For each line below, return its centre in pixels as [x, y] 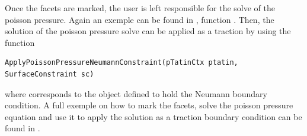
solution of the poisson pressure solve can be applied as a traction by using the [148, 31]
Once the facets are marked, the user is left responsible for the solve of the [140, 8]
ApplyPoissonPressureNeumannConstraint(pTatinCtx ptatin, [121, 63]
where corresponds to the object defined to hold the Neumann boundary [136, 93]
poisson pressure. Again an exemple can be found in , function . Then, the [140, 19]
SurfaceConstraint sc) [49, 74]
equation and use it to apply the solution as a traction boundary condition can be [153, 116]
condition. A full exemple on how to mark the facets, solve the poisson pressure [149, 105]
